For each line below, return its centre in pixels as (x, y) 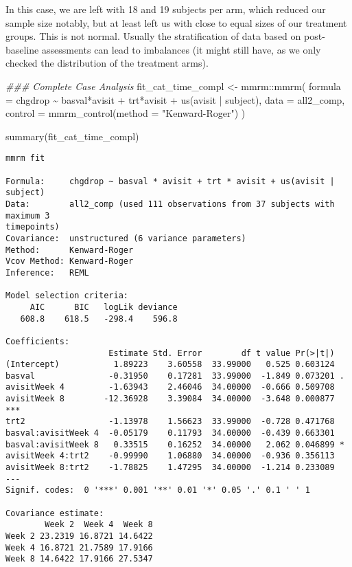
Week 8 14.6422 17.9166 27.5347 (79, 559)
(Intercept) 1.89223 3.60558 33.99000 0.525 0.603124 (170, 365)
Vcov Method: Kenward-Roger (70, 262)
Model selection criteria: (67, 296)
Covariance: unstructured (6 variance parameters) (126, 238)
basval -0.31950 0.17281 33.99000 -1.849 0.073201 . (175, 376)
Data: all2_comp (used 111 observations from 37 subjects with (170, 204)
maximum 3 (28, 215)
